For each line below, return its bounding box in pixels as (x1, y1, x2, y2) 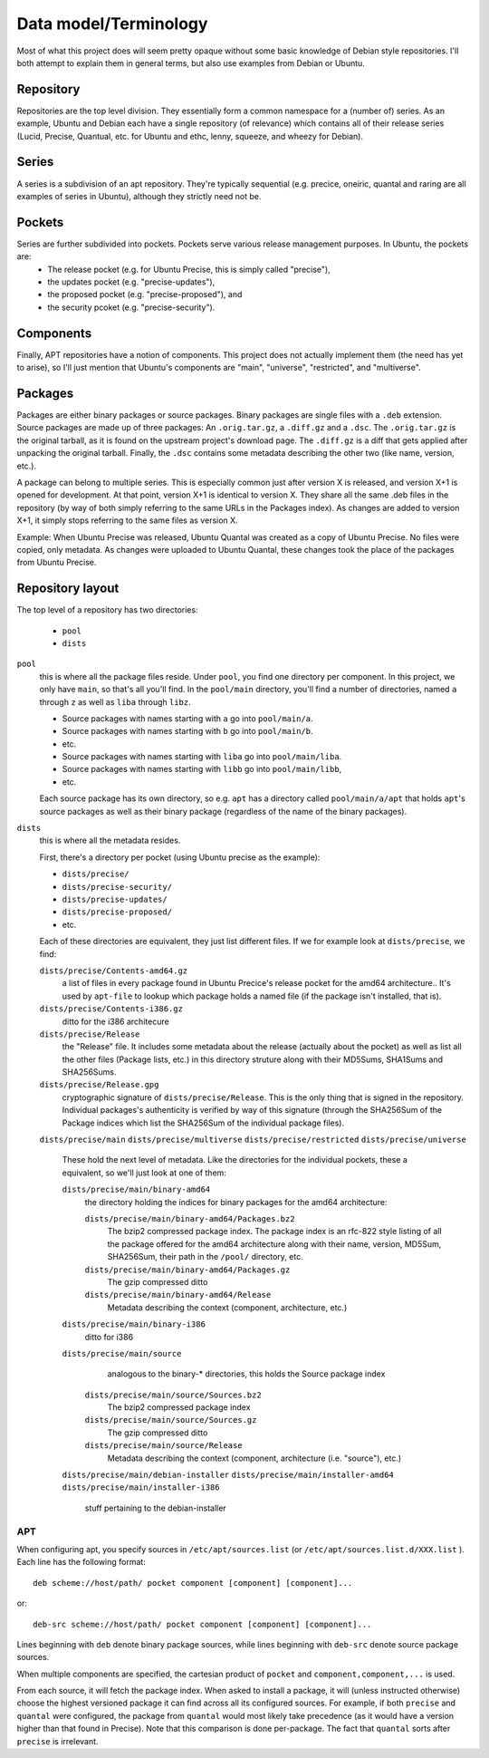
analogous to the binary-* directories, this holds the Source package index (107, 1368, 386, 1379)
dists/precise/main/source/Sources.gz (84, 1415, 257, 1425)
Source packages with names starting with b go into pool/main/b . (62, 726, 313, 737)
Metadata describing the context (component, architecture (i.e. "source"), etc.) (107, 1453, 402, 1463)
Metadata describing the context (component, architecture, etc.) (107, 1301, 348, 1313)
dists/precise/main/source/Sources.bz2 (84, 1389, 262, 1400)
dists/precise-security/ (62, 882, 172, 892)
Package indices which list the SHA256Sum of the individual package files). (62, 1117, 345, 1128)
